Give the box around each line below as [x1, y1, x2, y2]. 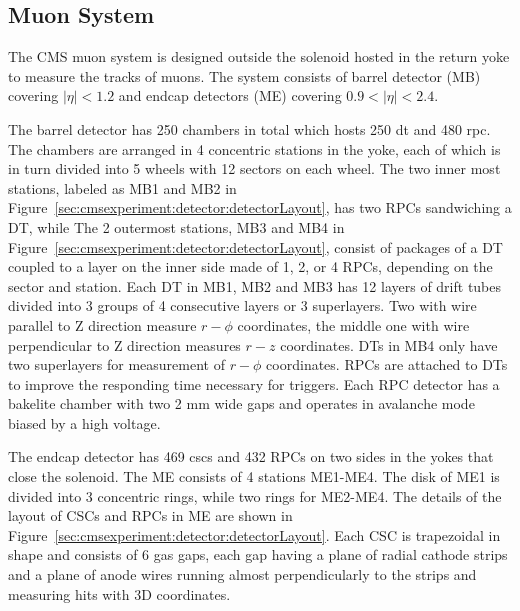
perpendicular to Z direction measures [8, 334, 241, 355]
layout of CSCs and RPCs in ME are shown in [8, 505, 293, 526]
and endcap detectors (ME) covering [118, 85, 342, 106]
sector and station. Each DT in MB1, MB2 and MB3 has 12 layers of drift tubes [8, 275, 502, 296]
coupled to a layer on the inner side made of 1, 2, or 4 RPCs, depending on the [8, 256, 493, 277]
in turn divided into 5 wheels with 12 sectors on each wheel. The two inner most [8, 158, 501, 179]
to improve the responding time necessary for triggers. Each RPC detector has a [8, 373, 500, 394]
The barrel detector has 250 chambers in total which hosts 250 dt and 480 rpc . [8, 118, 491, 139]
